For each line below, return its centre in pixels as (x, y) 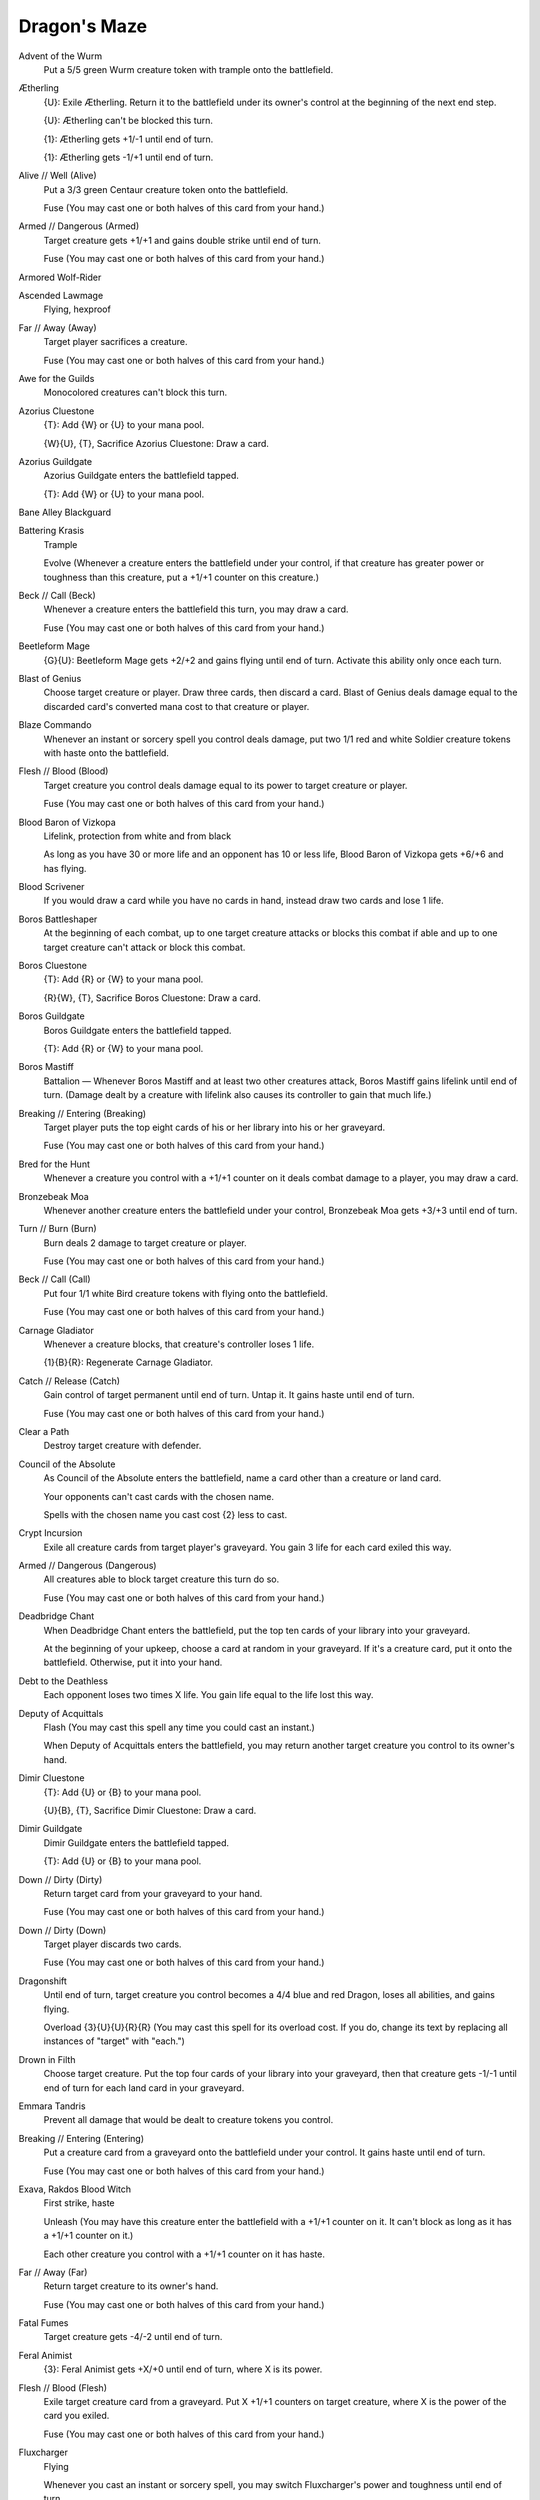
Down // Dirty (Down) (62, 1930)
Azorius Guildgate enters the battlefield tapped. (141, 476)
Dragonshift (42, 1981)
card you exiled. (76, 2416)
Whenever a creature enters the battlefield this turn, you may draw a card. (196, 609)
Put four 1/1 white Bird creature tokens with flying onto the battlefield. (186, 1293)
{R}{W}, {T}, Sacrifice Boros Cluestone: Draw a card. (152, 997)
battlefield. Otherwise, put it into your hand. (133, 1662)
